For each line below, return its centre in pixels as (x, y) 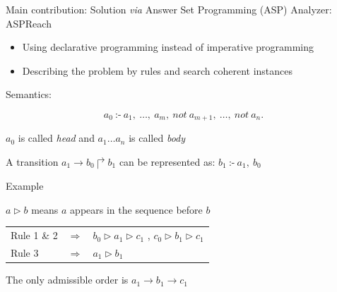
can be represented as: (167, 162)
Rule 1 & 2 (34, 235)
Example (25, 186)
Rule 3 (25, 253)
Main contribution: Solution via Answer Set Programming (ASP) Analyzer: (169, 9)
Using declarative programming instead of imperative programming (168, 47)
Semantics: (29, 94)
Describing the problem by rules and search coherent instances (158, 70)
